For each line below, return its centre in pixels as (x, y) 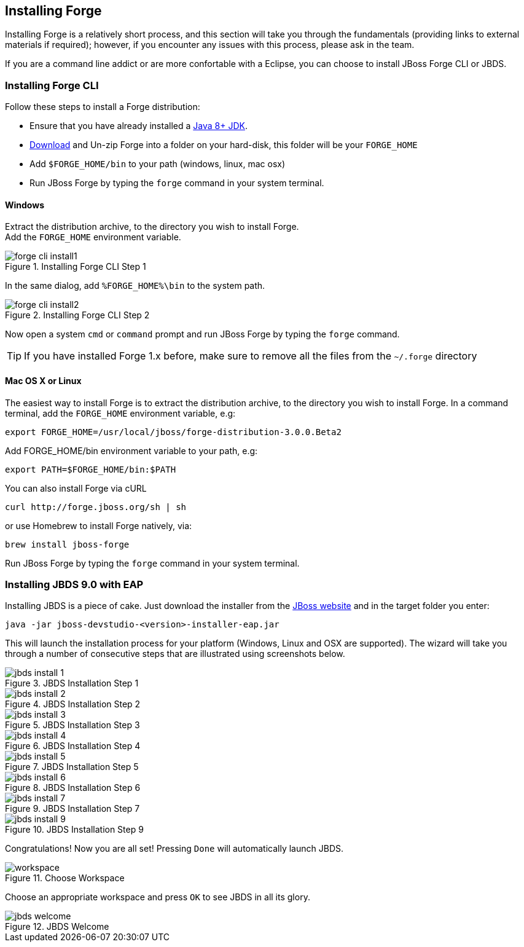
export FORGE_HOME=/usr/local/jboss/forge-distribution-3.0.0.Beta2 (173, 432)
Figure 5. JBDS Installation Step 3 (72, 725)
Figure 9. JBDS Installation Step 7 (72, 809)
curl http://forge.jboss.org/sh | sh (96, 507)
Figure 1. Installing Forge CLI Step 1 (76, 267)
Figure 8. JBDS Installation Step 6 (73, 788)
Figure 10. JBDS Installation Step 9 (74, 830)
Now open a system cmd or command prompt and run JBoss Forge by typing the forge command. (202, 334)
